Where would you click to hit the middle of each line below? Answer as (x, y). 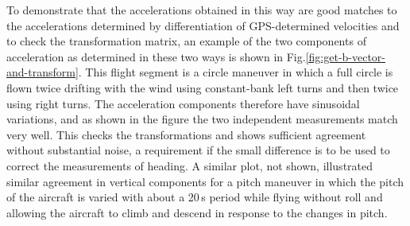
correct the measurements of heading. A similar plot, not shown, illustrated (190, 165)
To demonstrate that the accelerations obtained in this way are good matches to (202, 10)
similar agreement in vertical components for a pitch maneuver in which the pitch (205, 181)
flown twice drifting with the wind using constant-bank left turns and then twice (203, 87)
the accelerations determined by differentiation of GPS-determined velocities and (203, 25)
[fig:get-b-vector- (346, 56)
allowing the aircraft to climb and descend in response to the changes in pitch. (197, 212)
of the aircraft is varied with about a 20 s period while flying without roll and (195, 197)
